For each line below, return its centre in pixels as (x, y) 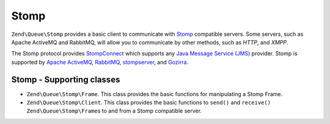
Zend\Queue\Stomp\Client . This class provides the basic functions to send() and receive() (149, 103)
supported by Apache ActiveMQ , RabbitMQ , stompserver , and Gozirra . (100, 62)
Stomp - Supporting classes (66, 79)
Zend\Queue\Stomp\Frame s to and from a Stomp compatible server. (114, 111)
